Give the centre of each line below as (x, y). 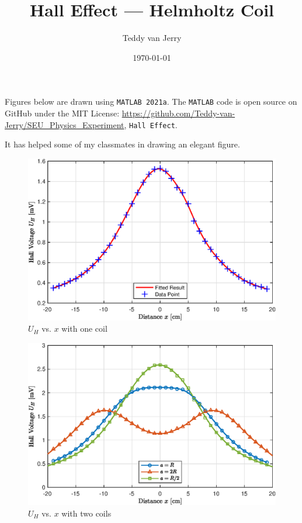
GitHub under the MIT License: (62, 113)
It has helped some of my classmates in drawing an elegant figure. (122, 144)
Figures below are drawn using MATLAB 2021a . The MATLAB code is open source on (151, 101)
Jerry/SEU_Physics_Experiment (65, 124)
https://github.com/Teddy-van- (178, 113)
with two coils (86, 513)
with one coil (84, 328)
